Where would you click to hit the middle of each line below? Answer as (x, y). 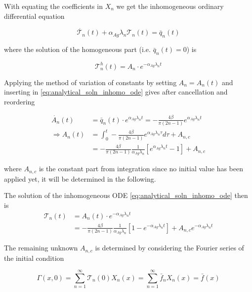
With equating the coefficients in (53, 6)
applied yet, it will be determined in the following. (80, 178)
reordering (20, 101)
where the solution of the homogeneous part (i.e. (77, 49)
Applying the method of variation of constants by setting (90, 82)
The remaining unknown (41, 248)
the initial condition (34, 258)
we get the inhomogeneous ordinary (170, 6)
